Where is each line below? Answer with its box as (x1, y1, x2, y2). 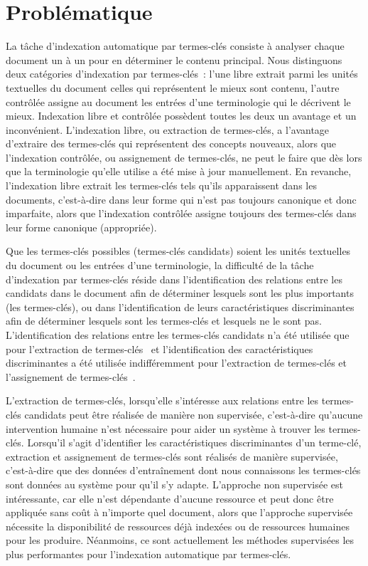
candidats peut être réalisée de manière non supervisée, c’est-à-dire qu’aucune (24, 407, 363, 421)
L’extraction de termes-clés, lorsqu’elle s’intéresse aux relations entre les (6, 393, 319, 408)
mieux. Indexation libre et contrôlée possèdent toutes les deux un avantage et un (6, 108, 357, 123)
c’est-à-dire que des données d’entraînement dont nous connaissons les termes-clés (6, 463, 361, 478)
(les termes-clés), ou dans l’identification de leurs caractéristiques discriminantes (6, 299, 355, 314)
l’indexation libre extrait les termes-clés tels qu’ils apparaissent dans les (6, 178, 317, 193)
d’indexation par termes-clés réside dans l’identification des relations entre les (6, 271, 342, 286)
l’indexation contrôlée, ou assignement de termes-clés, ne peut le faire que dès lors (6, 150, 362, 164)
